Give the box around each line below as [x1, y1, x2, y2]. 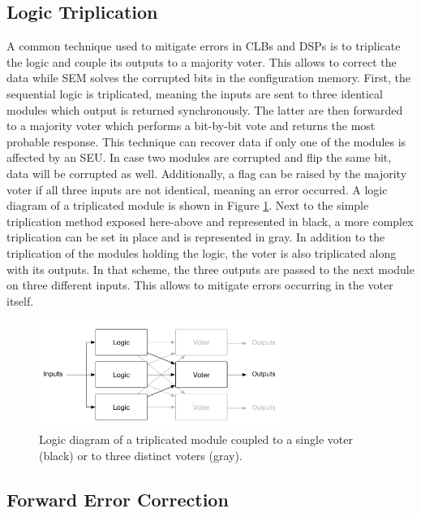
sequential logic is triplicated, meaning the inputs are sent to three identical [6, 85, 383, 102]
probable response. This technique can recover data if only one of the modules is [6, 133, 406, 150]
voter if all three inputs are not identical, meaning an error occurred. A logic [6, 180, 388, 198]
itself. [6, 292, 34, 309]
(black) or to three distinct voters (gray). [39, 446, 243, 463]
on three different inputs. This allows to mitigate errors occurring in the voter [6, 276, 393, 293]
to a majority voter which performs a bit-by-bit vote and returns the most [6, 117, 376, 134]
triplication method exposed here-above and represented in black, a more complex [6, 212, 414, 229]
